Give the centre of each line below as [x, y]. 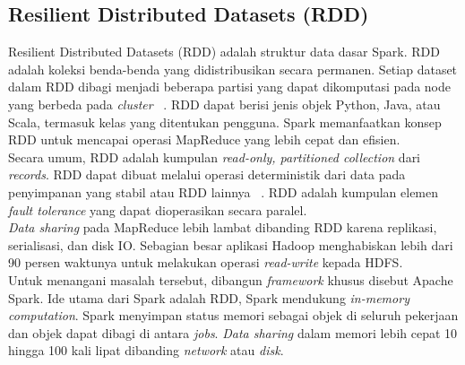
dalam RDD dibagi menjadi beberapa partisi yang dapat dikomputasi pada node [230, 87]
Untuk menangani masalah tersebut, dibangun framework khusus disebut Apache [231, 279]
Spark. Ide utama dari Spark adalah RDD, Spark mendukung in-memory [209, 297]
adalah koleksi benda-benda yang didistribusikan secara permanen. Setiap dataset [233, 69]
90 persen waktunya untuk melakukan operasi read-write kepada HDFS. [206, 262]
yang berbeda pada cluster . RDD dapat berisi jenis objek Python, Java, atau [224, 104]
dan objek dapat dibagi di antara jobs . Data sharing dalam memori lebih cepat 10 [233, 332]
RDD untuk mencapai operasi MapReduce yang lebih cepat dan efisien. [204, 139]
